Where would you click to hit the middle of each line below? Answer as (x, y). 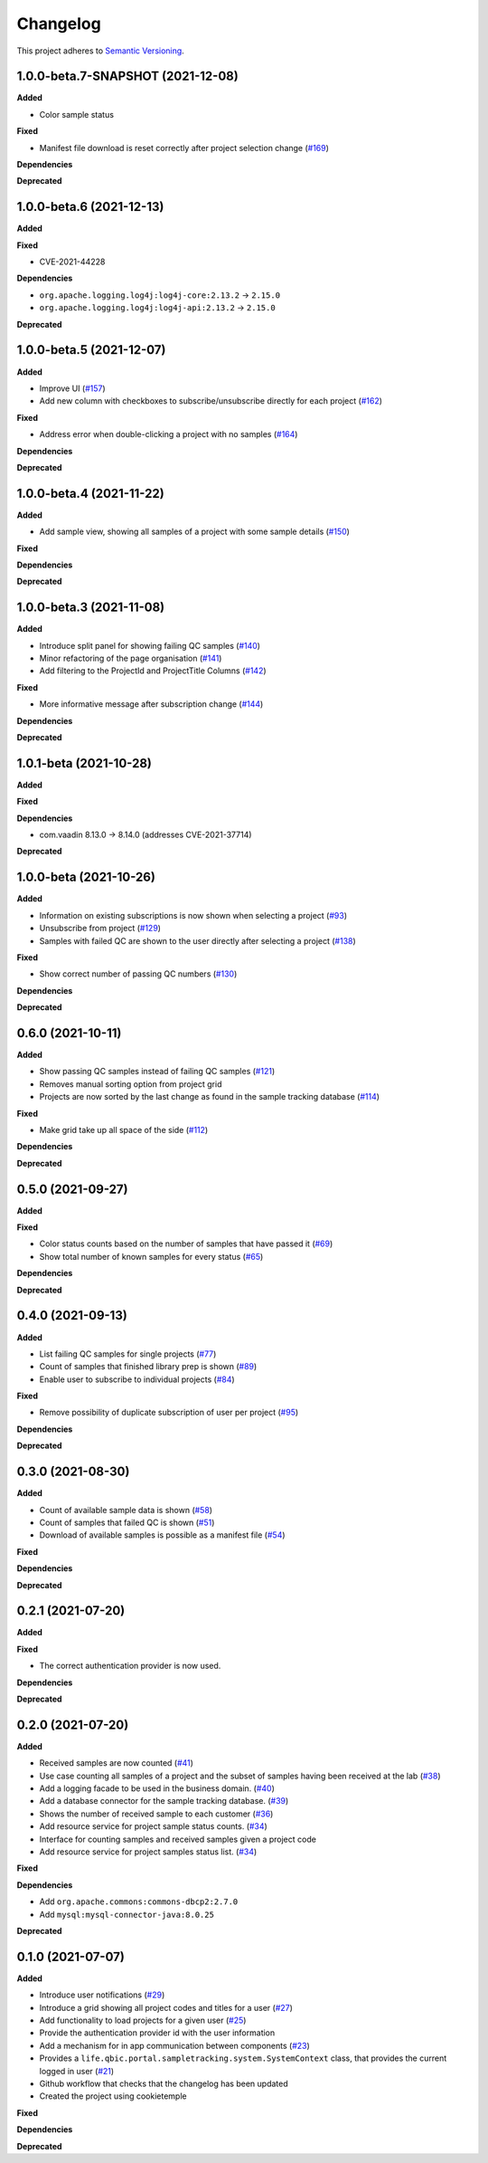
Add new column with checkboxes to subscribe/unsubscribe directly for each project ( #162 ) (211, 401)
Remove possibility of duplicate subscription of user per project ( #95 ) (169, 1413)
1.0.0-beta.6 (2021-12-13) (90, 207)
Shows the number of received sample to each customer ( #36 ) (156, 1814)
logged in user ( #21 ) (77, 2071)
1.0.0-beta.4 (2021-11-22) (90, 493)
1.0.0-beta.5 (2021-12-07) (91, 350)
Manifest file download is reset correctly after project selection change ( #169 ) (184, 148)
